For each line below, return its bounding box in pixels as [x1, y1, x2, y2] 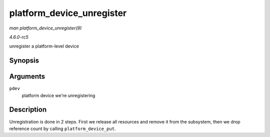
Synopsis [9, 56, 39, 65]
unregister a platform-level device [9, 43, 79, 49]
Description [9, 105, 47, 114]
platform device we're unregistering [21, 92, 95, 98]
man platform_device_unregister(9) [9, 25, 82, 31]
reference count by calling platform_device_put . [9, 125, 116, 131]
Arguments [9, 72, 45, 81]
